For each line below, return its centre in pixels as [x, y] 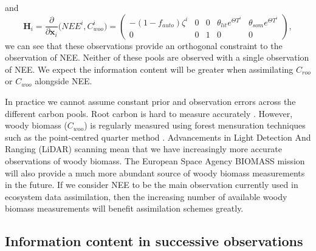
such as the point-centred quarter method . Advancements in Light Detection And [158, 137]
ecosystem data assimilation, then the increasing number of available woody [146, 196]
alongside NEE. [64, 81]
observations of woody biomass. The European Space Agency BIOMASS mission [155, 160]
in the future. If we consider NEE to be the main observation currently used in [152, 185]
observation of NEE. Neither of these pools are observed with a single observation [157, 57]
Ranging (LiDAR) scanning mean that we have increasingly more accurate [144, 149]
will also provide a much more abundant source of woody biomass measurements [155, 172]
